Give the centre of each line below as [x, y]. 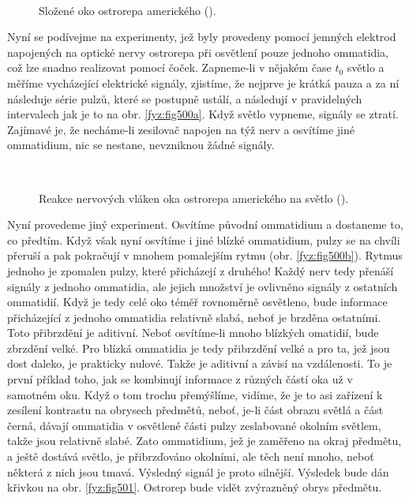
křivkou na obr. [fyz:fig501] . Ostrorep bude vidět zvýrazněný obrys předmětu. [195, 487]
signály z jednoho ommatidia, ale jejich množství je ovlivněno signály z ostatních [203, 286]
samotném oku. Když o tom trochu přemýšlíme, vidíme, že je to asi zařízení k [195, 394]
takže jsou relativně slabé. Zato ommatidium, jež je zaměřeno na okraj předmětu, [204, 441]
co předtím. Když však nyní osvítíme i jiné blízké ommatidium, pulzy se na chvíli [204, 239]
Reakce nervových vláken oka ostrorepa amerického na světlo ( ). [194, 198]
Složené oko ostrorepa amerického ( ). [128, 10]
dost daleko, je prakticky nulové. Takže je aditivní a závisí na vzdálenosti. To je [200, 363]
